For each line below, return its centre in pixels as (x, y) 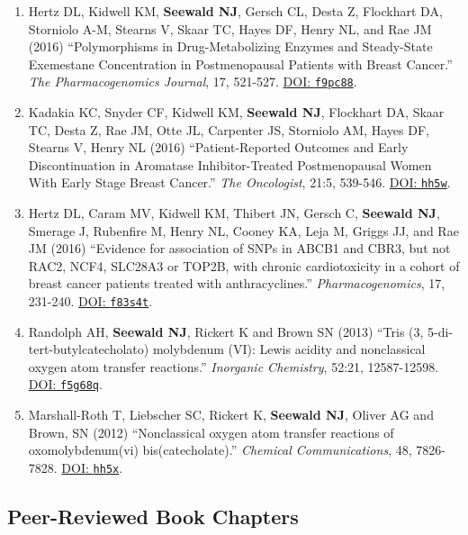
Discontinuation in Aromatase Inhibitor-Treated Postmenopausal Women (230, 164)
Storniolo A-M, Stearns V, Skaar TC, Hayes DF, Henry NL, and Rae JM (230, 28)
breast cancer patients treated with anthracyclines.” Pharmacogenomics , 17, (237, 283)
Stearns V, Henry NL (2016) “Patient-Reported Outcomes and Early (218, 147)
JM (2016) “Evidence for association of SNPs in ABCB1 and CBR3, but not (239, 248)
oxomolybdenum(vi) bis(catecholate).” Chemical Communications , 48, (220, 450)
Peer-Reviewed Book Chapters (153, 516)
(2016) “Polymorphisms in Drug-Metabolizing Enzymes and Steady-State (230, 46)
